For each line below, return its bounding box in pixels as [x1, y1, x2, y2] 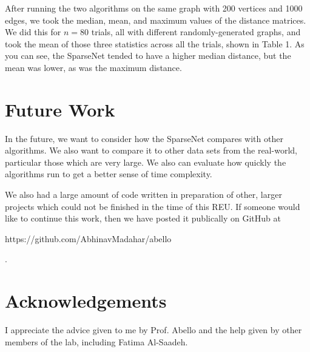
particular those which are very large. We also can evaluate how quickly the [5, 155, 286, 168]
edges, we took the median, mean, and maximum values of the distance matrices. [5, 13, 306, 26]
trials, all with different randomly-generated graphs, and [91, 25, 301, 38]
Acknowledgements [5, 288, 167, 313]
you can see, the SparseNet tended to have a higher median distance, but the [5, 49, 291, 62]
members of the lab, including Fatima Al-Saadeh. [5, 335, 188, 348]
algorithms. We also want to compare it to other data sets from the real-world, [5, 144, 297, 157]
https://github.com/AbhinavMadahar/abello [5, 232, 172, 245]
